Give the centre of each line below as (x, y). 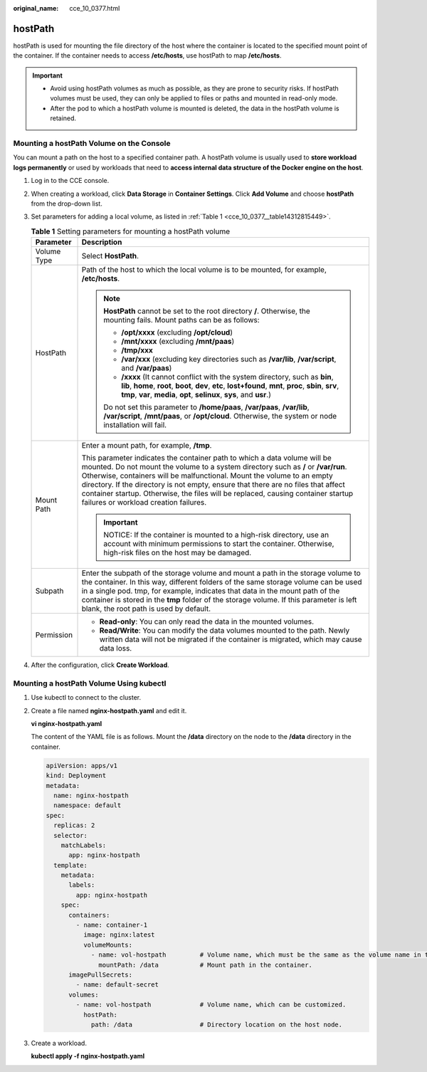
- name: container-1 (112, 925)
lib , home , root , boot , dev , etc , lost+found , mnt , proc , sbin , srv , (230, 386)
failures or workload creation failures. (144, 503)
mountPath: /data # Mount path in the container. (206, 965)
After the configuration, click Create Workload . (100, 665)
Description (102, 242)
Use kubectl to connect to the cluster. (86, 698)
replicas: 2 (74, 825)
